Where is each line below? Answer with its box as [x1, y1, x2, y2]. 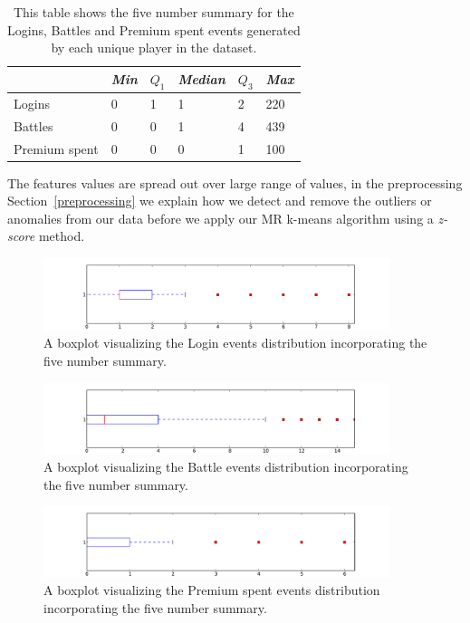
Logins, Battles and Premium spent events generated [7, 20, 301, 39]
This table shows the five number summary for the [13, 3, 294, 21]
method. [38, 226, 85, 245]
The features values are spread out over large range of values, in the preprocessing [7, 173, 463, 192]
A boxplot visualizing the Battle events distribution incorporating [43, 457, 408, 476]
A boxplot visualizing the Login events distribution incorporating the [43, 333, 427, 352]
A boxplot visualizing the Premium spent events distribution [43, 580, 380, 599]
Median [177, 70, 225, 89]
